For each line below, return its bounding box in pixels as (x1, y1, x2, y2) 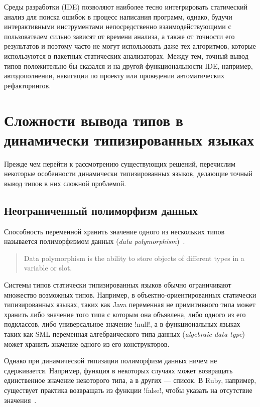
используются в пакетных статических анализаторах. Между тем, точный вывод (4, 50, 248, 61)
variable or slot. (24, 262, 72, 273)
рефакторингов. (4, 80, 51, 90)
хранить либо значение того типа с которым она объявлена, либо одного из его (4, 309, 246, 319)
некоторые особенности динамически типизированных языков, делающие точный (4, 168, 252, 179)
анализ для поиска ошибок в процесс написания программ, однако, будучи (4, 11, 232, 22)
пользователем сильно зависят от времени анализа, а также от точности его (4, 31, 235, 41)
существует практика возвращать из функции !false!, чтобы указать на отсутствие (4, 384, 252, 395)
